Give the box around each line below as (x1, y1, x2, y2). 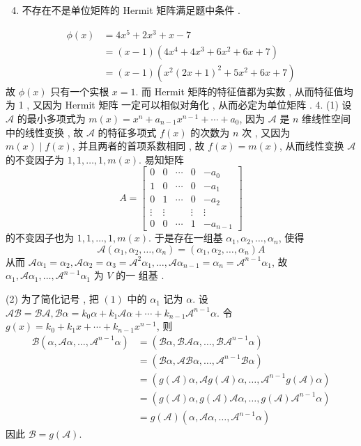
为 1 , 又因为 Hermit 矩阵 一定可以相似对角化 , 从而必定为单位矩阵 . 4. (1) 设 (6, 97, 352, 112)
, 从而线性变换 (279, 138, 344, 153)
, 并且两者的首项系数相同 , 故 (72, 138, 205, 153)
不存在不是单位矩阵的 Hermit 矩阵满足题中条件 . (22, 3, 240, 17)
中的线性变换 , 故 (6, 125, 84, 139)
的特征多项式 (98, 125, 157, 139)
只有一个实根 (50, 83, 109, 98)
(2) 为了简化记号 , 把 (6, 292, 99, 306)
